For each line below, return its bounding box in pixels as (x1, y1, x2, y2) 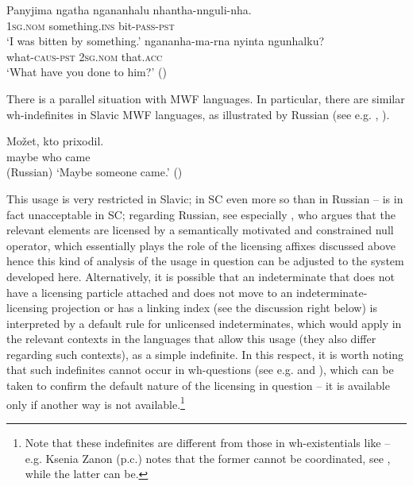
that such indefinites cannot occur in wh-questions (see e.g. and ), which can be (6, 361, 394, 378)
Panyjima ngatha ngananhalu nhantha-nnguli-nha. (6, 2, 252, 17)
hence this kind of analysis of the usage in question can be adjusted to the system (6, 253, 404, 269)
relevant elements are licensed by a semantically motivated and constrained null (6, 222, 394, 238)
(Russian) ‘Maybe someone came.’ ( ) (6, 164, 183, 180)
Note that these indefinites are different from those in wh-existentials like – (25, 434, 391, 450)
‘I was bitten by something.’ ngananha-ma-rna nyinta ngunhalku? (6, 33, 325, 49)
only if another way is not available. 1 (6, 393, 185, 412)
